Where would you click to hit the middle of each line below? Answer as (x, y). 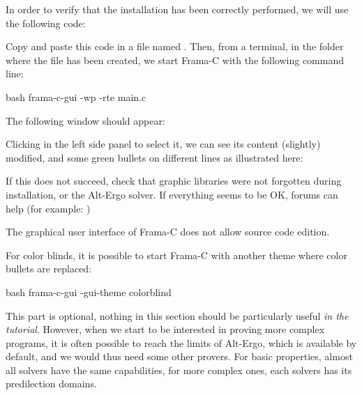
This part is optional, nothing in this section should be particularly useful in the (177, 315)
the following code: (46, 23)
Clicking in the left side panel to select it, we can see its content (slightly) (163, 144)
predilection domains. (51, 384)
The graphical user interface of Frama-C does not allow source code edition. (168, 232)
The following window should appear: (85, 120)
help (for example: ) (48, 208)
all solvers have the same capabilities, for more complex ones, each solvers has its (179, 370)
